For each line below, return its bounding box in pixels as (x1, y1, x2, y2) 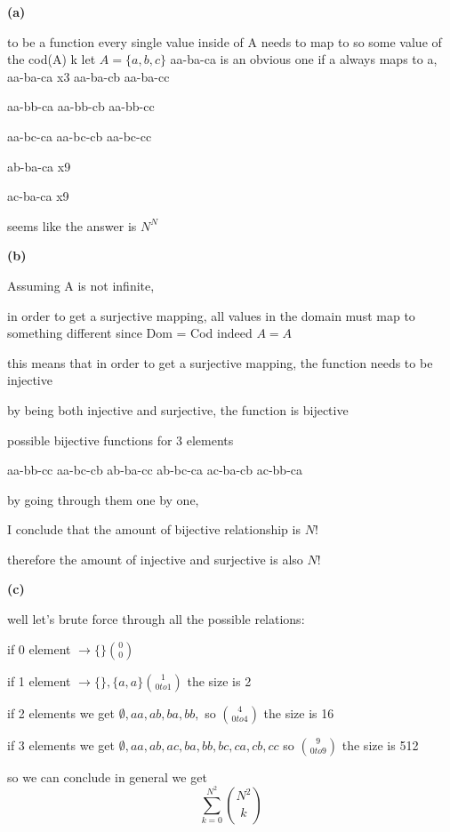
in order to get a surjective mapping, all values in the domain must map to (7, 306, 415, 324)
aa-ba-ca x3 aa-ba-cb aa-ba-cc (7, 67, 170, 85)
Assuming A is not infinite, (7, 276, 155, 294)
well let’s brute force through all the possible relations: (7, 610, 305, 628)
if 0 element (7, 639, 71, 658)
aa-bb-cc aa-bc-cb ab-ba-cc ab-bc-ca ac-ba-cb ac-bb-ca (7, 460, 303, 479)
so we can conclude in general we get (7, 767, 207, 786)
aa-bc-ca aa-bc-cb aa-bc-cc (7, 126, 152, 145)
